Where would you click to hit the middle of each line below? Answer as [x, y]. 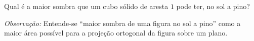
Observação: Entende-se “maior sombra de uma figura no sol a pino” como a [122, 23]
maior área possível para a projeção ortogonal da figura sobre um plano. [116, 33]
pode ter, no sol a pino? [213, 6]
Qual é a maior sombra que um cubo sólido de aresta [86, 6]
